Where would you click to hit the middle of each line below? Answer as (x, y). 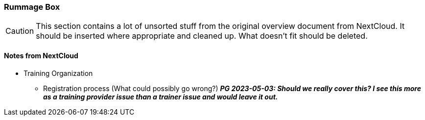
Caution (20, 31)
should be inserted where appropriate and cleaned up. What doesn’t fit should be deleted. (202, 36)
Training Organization (58, 73)
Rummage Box (32, 7)
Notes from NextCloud (41, 55)
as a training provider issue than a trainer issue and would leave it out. (161, 96)
